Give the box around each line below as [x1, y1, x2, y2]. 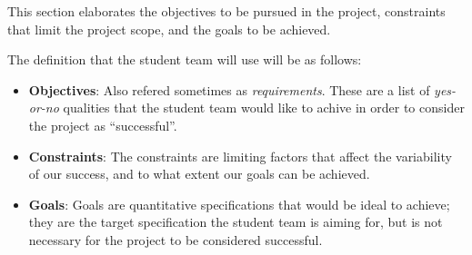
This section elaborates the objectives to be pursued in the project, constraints [7, 2, 446, 20]
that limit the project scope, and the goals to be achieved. [7, 19, 331, 38]
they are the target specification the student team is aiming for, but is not [28, 212, 443, 231]
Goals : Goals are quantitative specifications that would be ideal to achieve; [28, 194, 450, 213]
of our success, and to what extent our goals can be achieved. [28, 164, 370, 183]
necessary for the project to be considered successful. [28, 230, 323, 249]
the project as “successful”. [28, 115, 177, 134]
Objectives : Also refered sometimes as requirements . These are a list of [28, 80, 430, 99]
